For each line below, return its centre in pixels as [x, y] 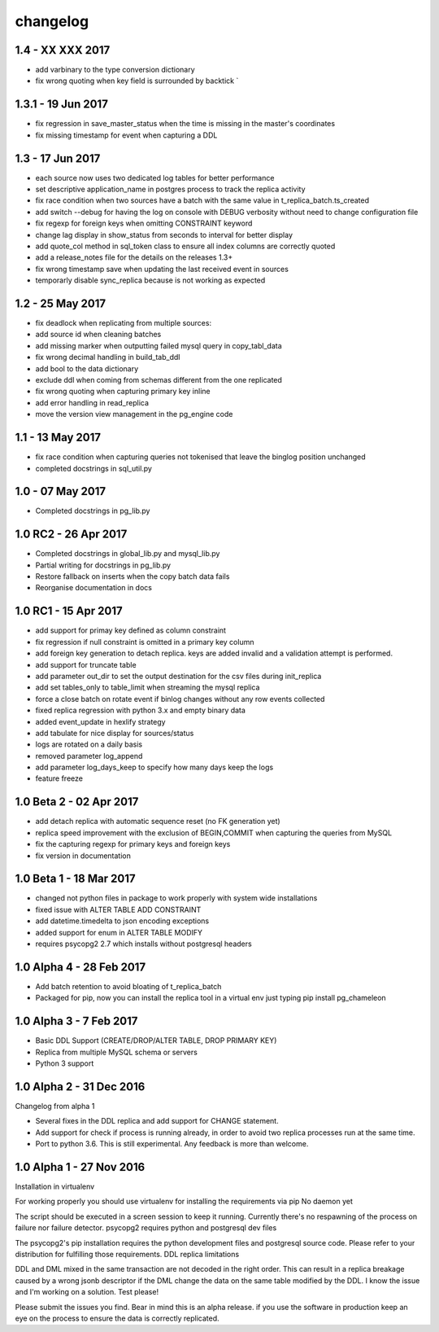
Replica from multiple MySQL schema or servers [117, 1052]
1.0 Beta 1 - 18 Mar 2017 [75, 879]
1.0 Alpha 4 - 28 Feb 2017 [80, 967]
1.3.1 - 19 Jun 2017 [62, 105]
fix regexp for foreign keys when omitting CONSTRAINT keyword [144, 223]
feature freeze [59, 778]
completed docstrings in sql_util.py [93, 468]
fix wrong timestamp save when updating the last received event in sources [162, 269]
